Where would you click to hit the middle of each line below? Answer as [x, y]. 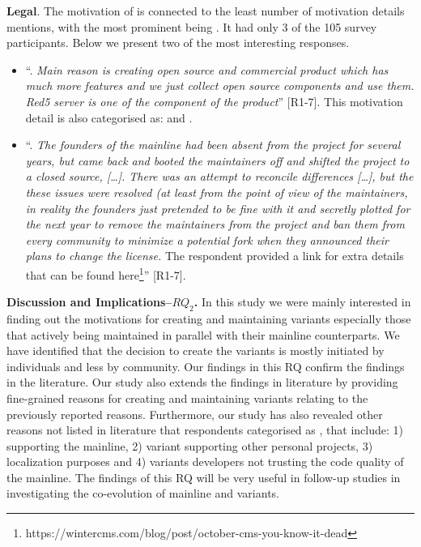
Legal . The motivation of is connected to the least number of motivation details [206, 11]
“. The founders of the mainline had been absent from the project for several [213, 145]
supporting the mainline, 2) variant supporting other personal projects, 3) [190, 445]
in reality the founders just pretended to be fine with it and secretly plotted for [218, 208]
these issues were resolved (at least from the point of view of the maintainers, [217, 192]
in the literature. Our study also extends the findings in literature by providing [202, 382]
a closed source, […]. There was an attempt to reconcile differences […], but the [219, 176]
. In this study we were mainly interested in [302, 302]
